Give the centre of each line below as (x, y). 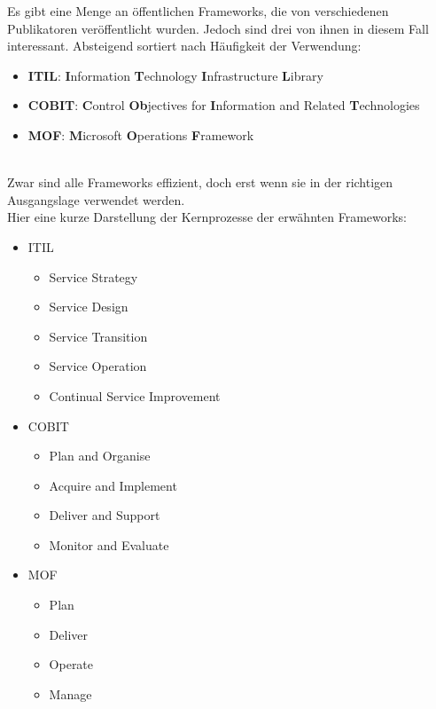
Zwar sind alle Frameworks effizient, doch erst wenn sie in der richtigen (200, 182)
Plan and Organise (100, 456)
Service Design (89, 307)
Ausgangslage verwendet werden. (96, 199)
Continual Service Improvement (135, 395)
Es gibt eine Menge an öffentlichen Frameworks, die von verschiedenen (198, 11)
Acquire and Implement (113, 485)
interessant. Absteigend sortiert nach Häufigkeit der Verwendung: (184, 46)
